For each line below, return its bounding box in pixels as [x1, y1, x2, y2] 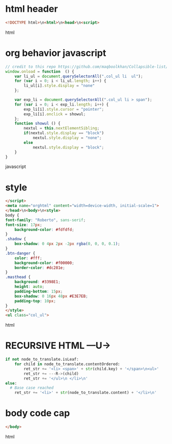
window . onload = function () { [5, 69, 74, 74]
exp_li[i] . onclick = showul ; [24, 111, 86, 117]
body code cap [5, 408, 70, 419]
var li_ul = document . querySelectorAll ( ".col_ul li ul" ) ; [14, 74, 143, 79]
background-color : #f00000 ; [14, 260, 74, 265]
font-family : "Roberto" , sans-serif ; [5, 217, 86, 223]
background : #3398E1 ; [14, 280, 60, 285]
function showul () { [14, 121, 60, 126]
